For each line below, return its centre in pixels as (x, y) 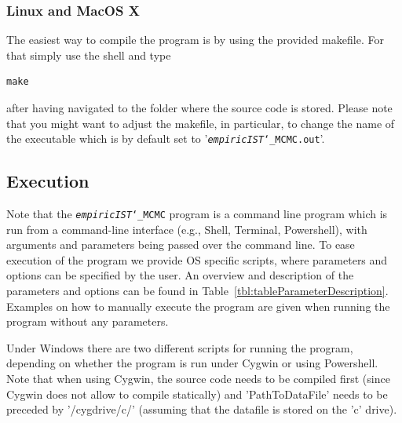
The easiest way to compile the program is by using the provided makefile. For (195, 40)
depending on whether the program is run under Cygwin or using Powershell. (192, 363)
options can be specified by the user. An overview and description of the (180, 275)
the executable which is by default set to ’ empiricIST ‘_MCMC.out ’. (166, 139)
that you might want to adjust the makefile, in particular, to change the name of (201, 123)
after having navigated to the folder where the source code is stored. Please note (199, 108)
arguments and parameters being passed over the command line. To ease (181, 244)
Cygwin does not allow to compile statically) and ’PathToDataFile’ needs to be (197, 394)
